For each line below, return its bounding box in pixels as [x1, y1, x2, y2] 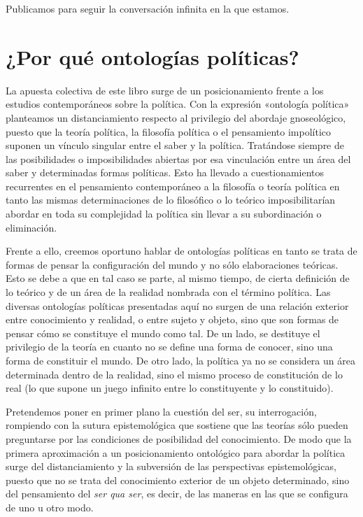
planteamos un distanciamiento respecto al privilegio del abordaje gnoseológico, [6, 110, 346, 125]
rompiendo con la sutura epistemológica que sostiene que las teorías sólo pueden [6, 418, 348, 432]
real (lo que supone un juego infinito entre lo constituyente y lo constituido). [6, 381, 334, 395]
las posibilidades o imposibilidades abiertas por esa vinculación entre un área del [6, 151, 351, 166]
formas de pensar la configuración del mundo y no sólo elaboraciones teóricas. [6, 257, 339, 271]
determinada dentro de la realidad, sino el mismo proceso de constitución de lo [6, 367, 343, 381]
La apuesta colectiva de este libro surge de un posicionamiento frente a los [6, 83, 324, 97]
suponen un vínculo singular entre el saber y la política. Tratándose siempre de [6, 138, 344, 153]
